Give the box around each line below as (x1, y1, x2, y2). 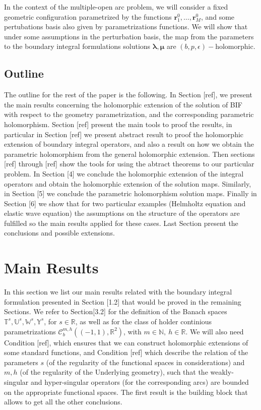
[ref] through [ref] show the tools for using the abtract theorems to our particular (4, 158, 254, 169)
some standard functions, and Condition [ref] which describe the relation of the (4, 347, 248, 358)
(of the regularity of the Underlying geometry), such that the (20, 367, 208, 377)
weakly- (210, 367, 234, 377)
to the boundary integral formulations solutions (4, 41, 151, 51)
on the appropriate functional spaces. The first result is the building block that (4, 386, 248, 397)
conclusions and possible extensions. (4, 227, 115, 238)
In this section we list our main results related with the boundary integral (4, 286, 232, 297)
